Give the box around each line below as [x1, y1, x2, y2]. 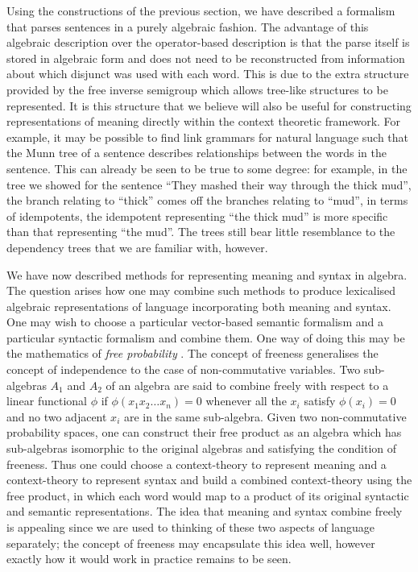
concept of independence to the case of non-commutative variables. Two [6, 361, 361, 378]
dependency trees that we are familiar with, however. [6, 238, 268, 255]
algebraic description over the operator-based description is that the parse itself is [6, 34, 410, 51]
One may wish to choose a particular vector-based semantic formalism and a [6, 313, 383, 330]
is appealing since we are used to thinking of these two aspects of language [6, 519, 375, 535]
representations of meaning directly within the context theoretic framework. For [6, 113, 401, 130]
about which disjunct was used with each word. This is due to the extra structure [6, 65, 409, 82]
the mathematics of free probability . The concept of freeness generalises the [6, 345, 379, 362]
